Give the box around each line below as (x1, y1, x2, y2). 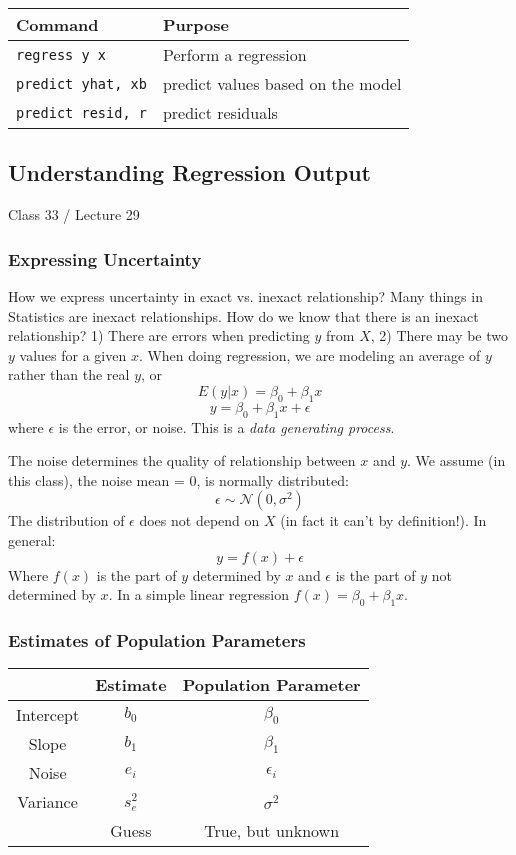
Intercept (16, 703, 80, 727)
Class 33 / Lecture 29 (8, 204, 140, 225)
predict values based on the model (162, 72, 402, 95)
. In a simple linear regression (108, 584, 290, 605)
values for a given (19, 344, 127, 365)
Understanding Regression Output (8, 157, 371, 188)
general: (8, 529, 56, 550)
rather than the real (8, 364, 130, 385)
